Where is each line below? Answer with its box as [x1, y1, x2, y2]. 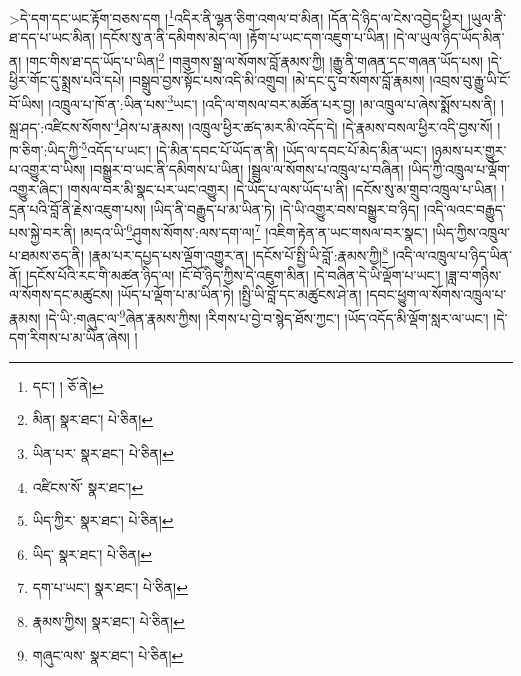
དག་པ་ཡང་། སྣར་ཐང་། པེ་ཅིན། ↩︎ [32, 577, 188, 598]
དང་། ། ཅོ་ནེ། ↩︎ [32, 375, 104, 396]
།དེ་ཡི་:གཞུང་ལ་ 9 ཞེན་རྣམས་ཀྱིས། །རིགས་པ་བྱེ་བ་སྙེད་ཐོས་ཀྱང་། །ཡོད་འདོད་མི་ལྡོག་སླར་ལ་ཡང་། [45, 304, 489, 328]
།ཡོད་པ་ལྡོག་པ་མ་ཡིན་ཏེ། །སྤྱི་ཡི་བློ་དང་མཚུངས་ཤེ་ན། [117, 284, 362, 305]
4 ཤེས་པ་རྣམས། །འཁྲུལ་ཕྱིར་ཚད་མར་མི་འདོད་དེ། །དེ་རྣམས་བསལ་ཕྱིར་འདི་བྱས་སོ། [113, 113, 493, 137]
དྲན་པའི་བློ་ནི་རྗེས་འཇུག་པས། [9, 198, 146, 219]
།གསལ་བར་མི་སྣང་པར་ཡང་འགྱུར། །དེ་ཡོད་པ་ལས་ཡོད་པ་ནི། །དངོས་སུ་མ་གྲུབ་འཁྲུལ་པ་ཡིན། [67, 179, 497, 200]
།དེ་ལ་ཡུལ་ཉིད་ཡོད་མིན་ [393, 27, 505, 48]
